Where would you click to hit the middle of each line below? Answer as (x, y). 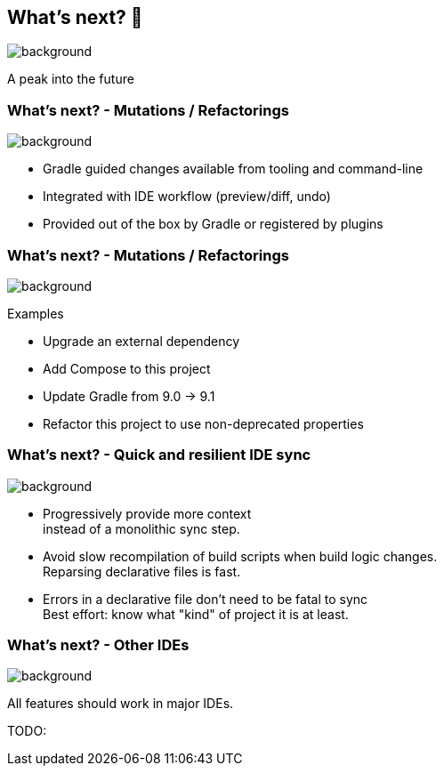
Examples (36, 313)
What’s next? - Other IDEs (98, 645)
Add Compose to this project (127, 368)
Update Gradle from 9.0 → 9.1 (129, 396)
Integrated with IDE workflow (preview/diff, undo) (187, 197)
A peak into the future (71, 79)
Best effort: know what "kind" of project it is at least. (196, 614)
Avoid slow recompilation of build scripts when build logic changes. (240, 556)
